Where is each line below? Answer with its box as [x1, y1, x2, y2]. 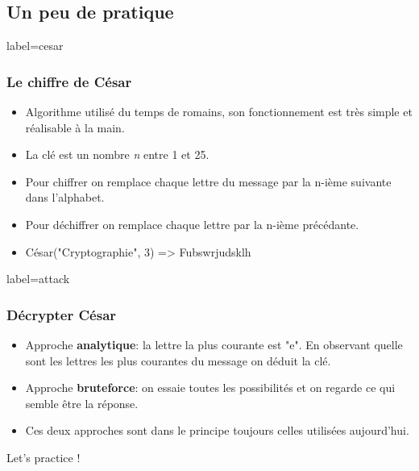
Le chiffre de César [6, 71, 132, 91]
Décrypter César [6, 304, 117, 324]
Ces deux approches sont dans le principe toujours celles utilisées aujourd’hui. [25, 422, 409, 439]
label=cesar [6, 37, 64, 54]
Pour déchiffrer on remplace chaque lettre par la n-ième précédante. [25, 215, 359, 232]
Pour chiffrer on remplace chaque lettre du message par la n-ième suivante [25, 173, 392, 190]
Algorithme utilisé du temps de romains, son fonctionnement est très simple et [25, 103, 413, 120]
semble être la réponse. [25, 394, 139, 411]
